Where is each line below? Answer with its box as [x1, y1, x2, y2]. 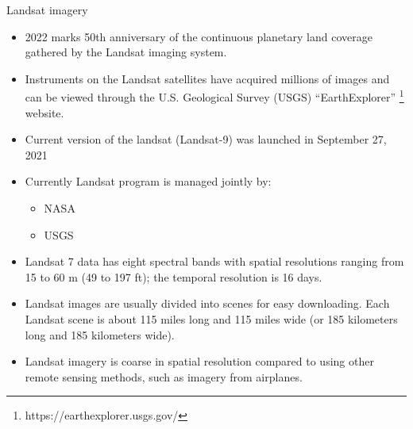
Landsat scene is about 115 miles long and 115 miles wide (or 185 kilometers [25, 310, 398, 327]
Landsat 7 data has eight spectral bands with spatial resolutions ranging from [25, 253, 404, 270]
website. [25, 104, 64, 121]
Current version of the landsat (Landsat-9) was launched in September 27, [25, 131, 387, 147]
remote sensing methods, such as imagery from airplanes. [25, 368, 303, 385]
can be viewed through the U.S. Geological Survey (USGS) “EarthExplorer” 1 [25, 86, 404, 105]
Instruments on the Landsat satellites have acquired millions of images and [25, 70, 390, 86]
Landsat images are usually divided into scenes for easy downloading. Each [25, 295, 390, 312]
